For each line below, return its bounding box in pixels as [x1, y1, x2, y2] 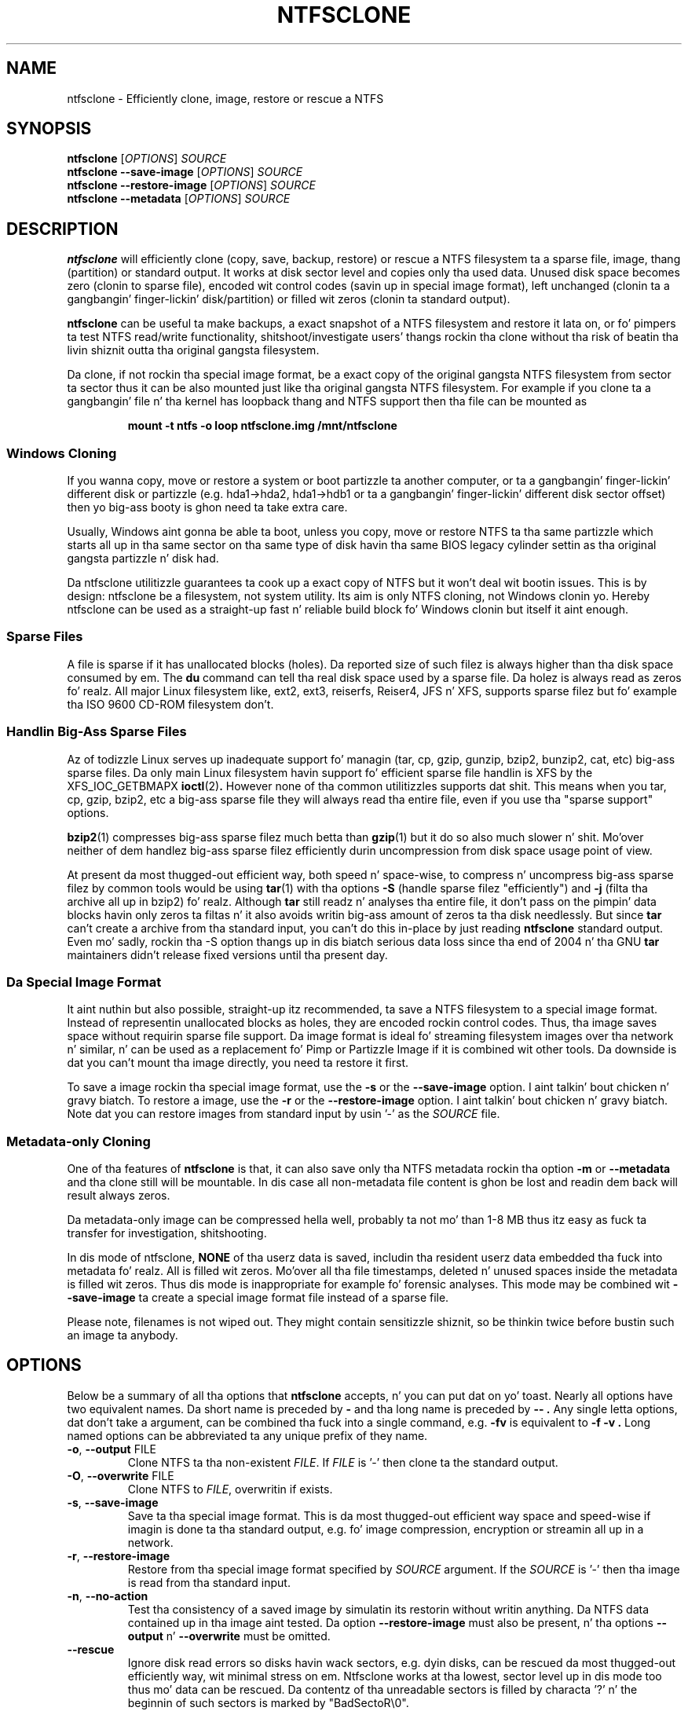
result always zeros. [67, 1189, 170, 1203]
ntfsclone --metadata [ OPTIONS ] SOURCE [67, 192, 291, 206]
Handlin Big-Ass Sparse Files [6, 724, 187, 740]
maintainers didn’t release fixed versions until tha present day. [67, 947, 388, 962]
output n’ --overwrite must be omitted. [127, 1629, 331, 1643]
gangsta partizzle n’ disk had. [67, 551, 219, 566]
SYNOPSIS [6, 119, 92, 139]
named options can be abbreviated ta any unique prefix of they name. [67, 1428, 428, 1442]
